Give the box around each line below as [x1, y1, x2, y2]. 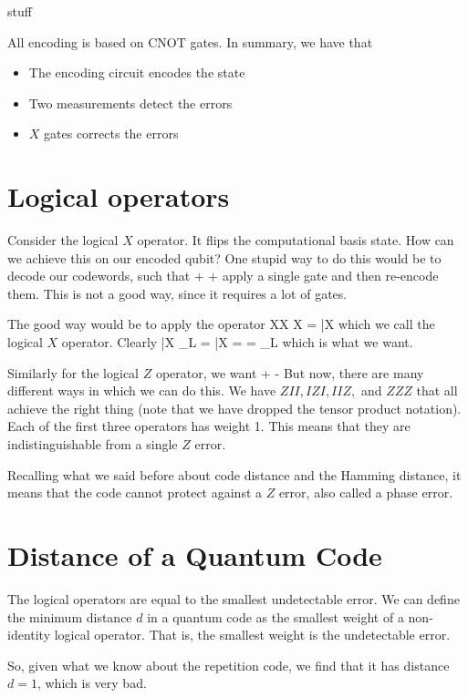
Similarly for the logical [7, 363, 139, 382]
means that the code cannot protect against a [7, 483, 263, 502]
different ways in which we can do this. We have [7, 381, 276, 400]
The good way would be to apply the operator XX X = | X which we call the [7, 314, 435, 334]
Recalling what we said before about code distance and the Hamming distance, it [7, 465, 462, 484]
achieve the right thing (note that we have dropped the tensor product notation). [7, 398, 462, 417]
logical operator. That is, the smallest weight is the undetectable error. [54, 625, 451, 644]
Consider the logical [7, 231, 119, 250]
